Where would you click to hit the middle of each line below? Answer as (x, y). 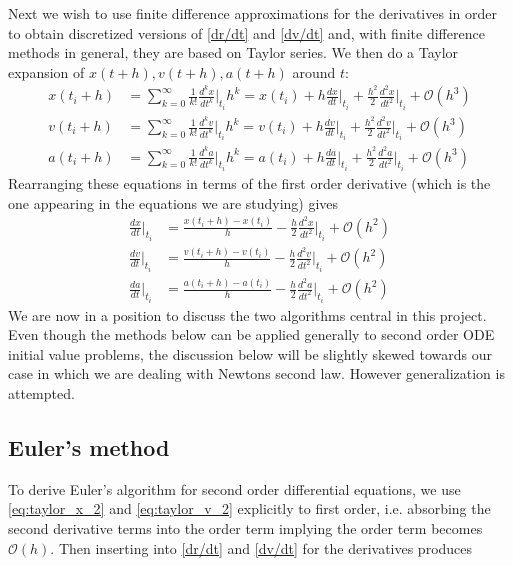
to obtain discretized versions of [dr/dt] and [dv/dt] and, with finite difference (246, 32)
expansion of (46, 71)
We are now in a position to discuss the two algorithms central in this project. (247, 314)
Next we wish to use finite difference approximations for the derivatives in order (252, 13)
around (314, 71)
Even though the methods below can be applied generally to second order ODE (251, 334)
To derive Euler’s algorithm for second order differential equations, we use (234, 488)
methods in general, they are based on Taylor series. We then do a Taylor (233, 52)
